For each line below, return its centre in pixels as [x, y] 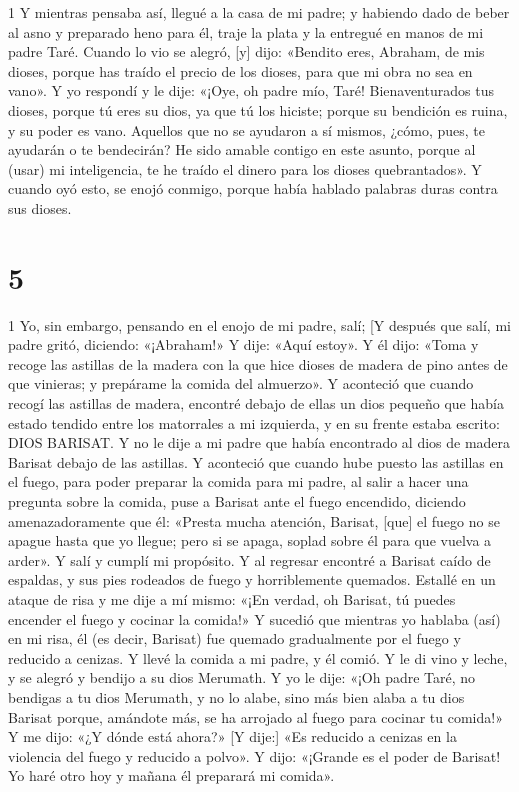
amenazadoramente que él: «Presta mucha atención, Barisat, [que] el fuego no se [254, 520]
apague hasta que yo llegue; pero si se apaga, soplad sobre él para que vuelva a [250, 540]
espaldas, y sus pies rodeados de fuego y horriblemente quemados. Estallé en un [252, 579]
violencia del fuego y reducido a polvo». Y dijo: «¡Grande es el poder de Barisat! [254, 755]
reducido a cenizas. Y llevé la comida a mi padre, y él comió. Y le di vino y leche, [258, 657]
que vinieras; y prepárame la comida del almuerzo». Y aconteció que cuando [241, 383]
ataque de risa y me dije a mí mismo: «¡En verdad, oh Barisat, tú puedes [232, 598]
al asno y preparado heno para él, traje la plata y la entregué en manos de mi [246, 31]
